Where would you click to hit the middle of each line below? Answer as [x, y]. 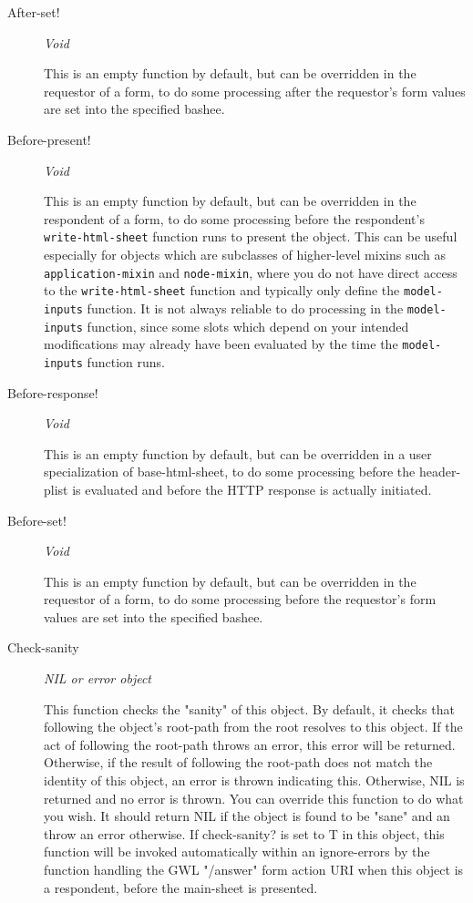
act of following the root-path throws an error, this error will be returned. [250, 744]
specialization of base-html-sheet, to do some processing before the [230, 472]
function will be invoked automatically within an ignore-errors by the [237, 852]
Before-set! [37, 520]
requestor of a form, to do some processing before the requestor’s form [240, 599]
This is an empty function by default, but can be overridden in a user [238, 453]
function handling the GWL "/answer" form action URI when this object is [254, 869]
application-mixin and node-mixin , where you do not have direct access [251, 272]
